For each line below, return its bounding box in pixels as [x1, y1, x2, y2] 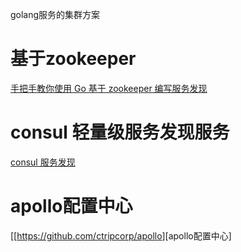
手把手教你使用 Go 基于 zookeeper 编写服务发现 [10, 82, 208, 94]
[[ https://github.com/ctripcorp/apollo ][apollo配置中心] [10, 229, 232, 242]
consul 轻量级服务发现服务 [10, 121, 230, 144]
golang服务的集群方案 [10, 9, 101, 20]
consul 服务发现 [10, 156, 76, 168]
